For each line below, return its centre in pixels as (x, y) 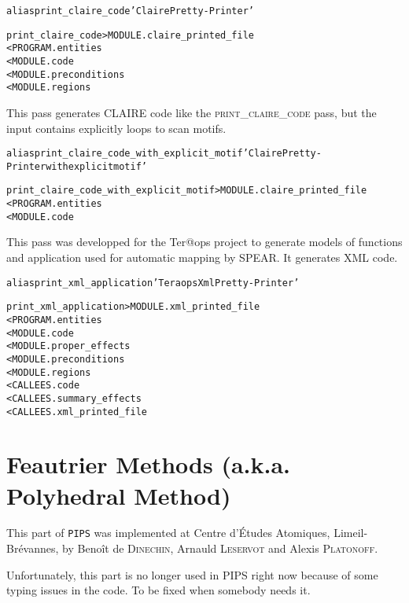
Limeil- (351, 533)
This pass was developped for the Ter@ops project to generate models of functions (204, 242)
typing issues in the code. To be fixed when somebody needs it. (158, 590)
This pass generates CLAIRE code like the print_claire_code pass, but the (192, 112)
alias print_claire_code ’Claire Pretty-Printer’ (131, 11)
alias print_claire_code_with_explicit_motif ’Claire (144, 154)
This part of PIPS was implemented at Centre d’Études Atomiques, (168, 533)
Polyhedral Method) (119, 495)
